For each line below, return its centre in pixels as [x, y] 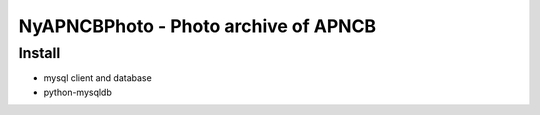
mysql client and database [97, 78]
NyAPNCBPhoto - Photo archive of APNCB [197, 26]
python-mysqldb [77, 92]
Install [39, 53]
